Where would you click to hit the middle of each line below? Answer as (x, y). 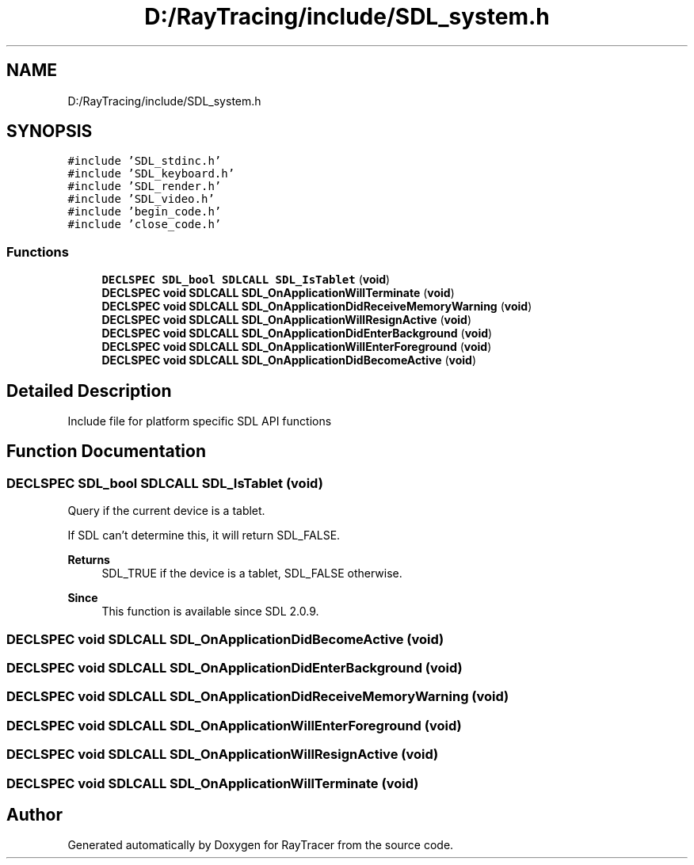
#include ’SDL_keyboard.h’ (151, 174)
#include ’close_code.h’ (145, 225)
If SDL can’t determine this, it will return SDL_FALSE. (204, 535)
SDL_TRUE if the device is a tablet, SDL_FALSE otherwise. (252, 573)
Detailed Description (89, 391)
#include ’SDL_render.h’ (145, 187)
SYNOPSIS (50, 131)
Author (34, 814)
